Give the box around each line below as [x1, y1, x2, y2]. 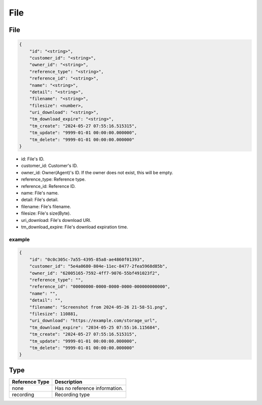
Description [54, 378, 82, 385]
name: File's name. [21, 190, 59, 196]
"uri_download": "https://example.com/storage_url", [29, 318, 158, 323]
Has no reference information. [54, 385, 124, 391]
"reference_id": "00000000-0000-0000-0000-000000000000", [29, 284, 170, 289]
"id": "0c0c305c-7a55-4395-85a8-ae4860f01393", [29, 256, 145, 262]
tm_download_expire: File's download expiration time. [21, 224, 128, 230]
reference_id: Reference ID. [21, 183, 76, 189]
